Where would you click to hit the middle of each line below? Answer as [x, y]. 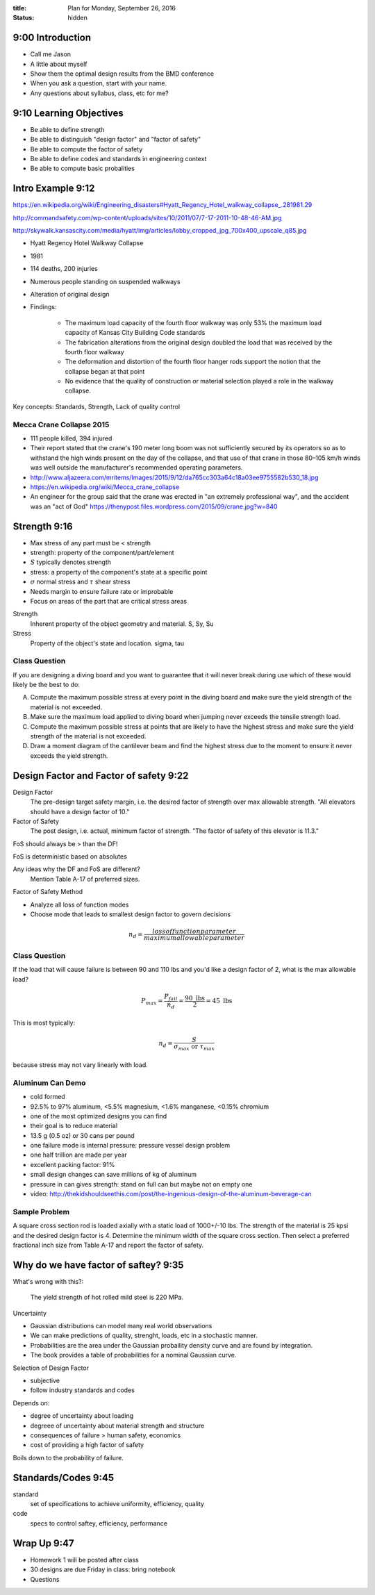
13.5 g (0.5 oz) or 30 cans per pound [82, 1135]
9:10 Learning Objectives [68, 113]
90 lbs [195, 998]
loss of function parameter [194, 932]
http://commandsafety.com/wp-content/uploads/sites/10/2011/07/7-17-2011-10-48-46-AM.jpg [147, 217]
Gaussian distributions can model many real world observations [121, 1326]
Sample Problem [41, 1212]
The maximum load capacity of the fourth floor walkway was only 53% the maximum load [193, 322]
